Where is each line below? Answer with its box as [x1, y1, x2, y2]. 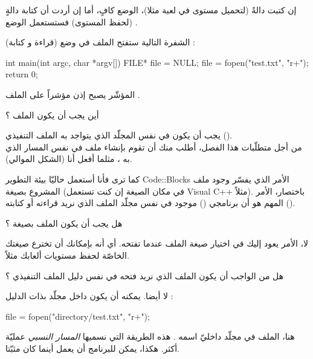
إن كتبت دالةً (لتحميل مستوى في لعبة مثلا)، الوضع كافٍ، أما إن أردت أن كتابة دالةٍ [5, 4, 297, 16]
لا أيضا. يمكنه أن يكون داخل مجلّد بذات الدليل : [5, 289, 173, 302]
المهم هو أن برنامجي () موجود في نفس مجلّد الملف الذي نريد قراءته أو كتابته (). [5, 196, 295, 209]
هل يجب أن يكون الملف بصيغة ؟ [5, 216, 123, 229]
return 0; [5, 68, 38, 80]
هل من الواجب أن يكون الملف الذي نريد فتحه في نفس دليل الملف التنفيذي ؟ [5, 269, 284, 282]
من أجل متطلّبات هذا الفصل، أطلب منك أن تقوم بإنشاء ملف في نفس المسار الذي [5, 140, 302, 153]
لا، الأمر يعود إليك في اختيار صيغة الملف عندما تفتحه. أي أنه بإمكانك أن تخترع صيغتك [5, 237, 309, 250]
